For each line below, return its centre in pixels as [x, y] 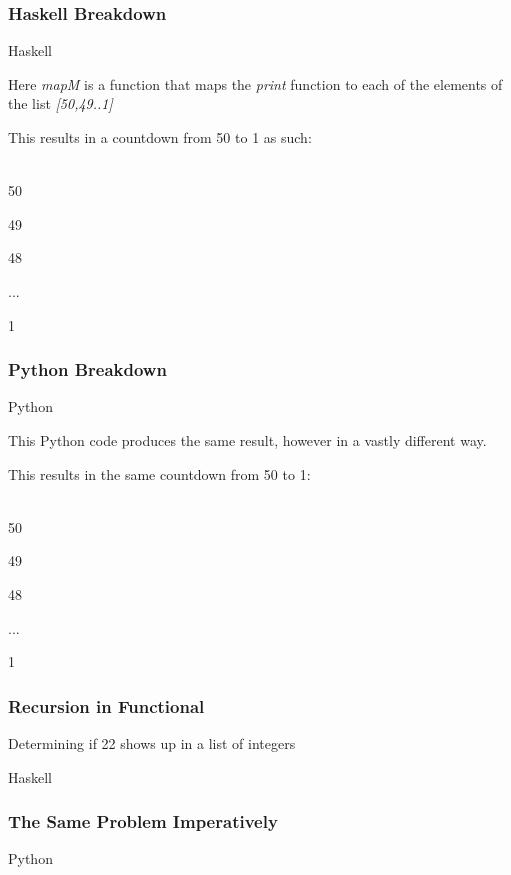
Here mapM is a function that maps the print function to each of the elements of [255, 83]
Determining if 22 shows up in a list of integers [152, 742]
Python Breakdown [87, 369]
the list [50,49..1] [60, 103]
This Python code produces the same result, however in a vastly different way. [247, 439]
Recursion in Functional [106, 705]
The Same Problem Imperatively [143, 821]
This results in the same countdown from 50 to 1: [159, 473]
